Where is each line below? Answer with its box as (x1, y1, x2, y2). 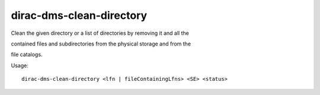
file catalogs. (11, 51, 43, 58)
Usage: (11, 62, 29, 69)
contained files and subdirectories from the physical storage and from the (11, 40, 191, 47)
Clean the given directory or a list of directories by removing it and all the (11, 30, 189, 37)
